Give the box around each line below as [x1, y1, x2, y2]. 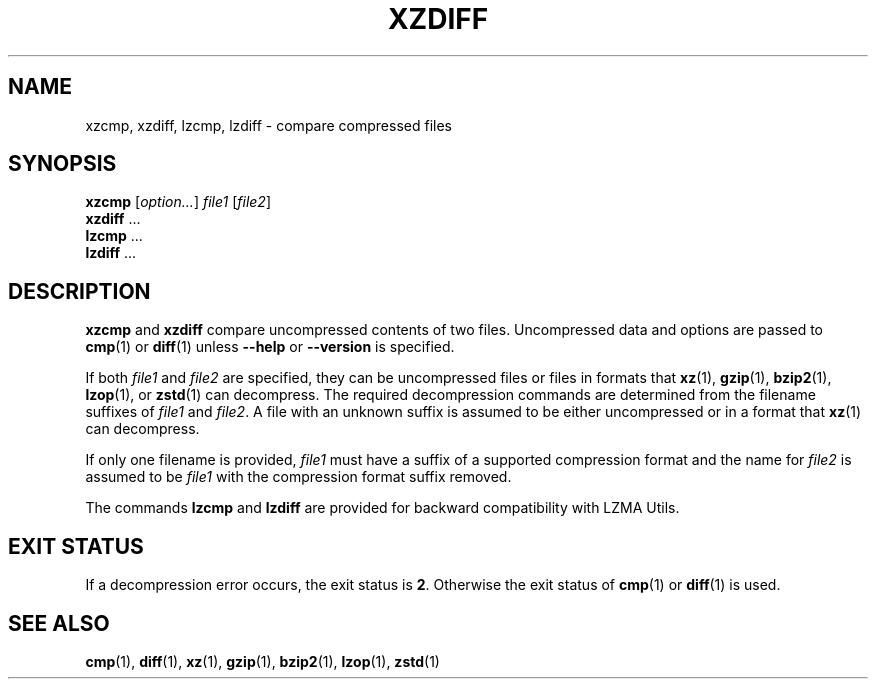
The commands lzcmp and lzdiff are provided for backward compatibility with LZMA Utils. [85, 499, 680, 517]
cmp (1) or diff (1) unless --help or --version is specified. [85, 338, 455, 356]
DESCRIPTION [8, 278, 151, 304]
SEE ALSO [8, 610, 110, 636]
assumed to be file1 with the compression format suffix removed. [85, 468, 512, 486]
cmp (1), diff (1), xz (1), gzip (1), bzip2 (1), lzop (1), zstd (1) [85, 652, 440, 670]
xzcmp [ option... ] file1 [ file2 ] [85, 193, 271, 211]
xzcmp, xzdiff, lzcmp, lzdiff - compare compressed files [85, 116, 452, 134]
